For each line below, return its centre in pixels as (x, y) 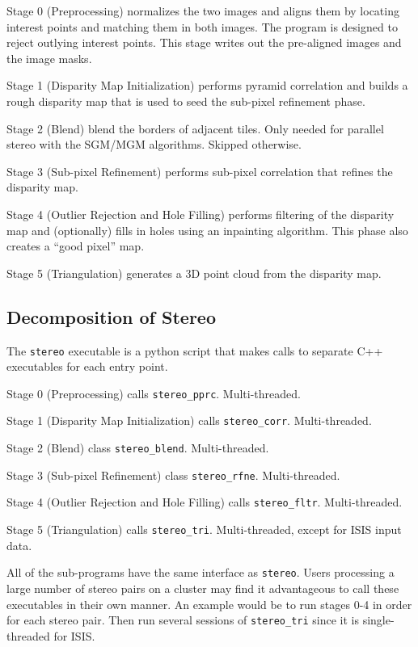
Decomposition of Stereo (111, 316)
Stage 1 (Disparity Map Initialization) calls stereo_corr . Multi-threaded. (189, 420)
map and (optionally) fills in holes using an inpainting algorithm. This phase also (207, 230)
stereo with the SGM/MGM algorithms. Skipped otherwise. (154, 144)
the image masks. (49, 58)
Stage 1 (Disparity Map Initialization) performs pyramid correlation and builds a (207, 85)
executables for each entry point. (87, 366)
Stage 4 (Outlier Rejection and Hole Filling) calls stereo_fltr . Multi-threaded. (205, 502)
